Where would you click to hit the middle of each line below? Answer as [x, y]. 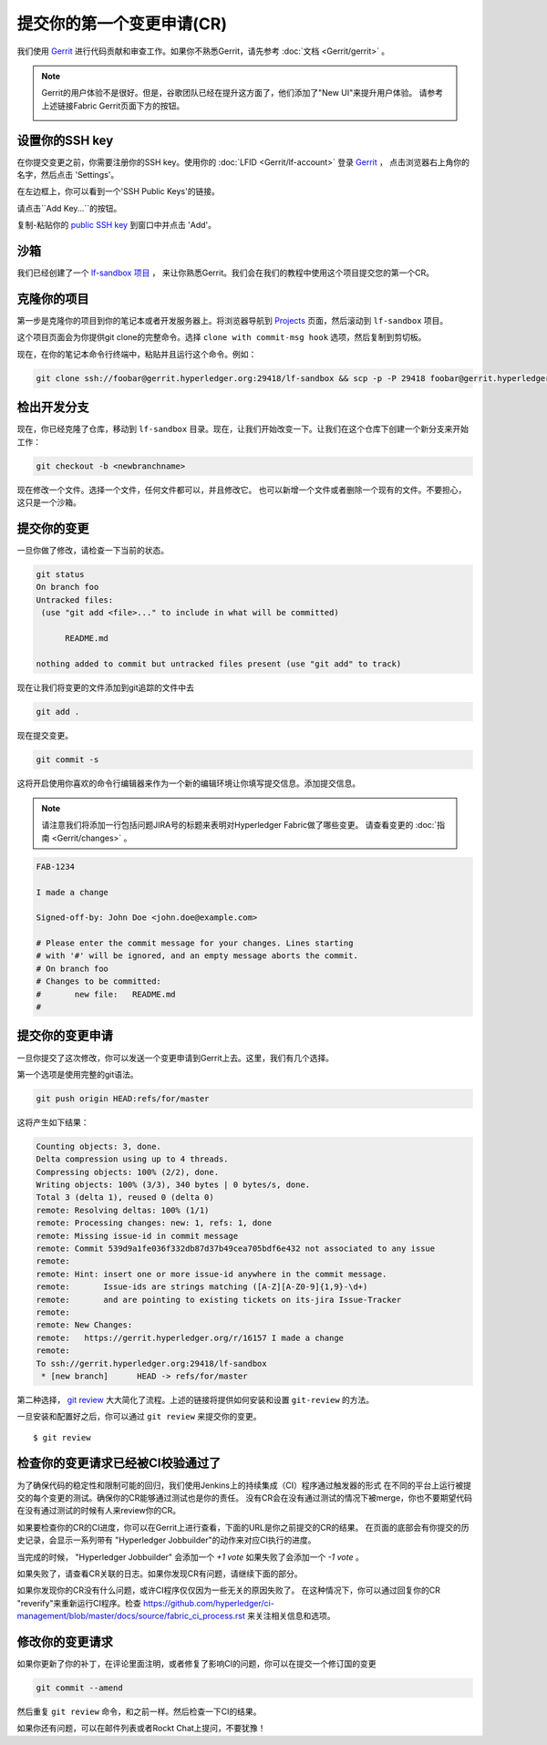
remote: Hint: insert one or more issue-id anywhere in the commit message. [212, 1274]
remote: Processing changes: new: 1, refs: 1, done [154, 1223]
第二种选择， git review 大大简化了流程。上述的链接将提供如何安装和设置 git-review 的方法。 [196, 1399]
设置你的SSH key [65, 140]
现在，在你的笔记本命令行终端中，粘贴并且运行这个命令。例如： [137, 354]
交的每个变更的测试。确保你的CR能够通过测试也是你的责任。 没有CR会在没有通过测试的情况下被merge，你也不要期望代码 [245, 1497]
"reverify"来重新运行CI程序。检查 [79, 1603]
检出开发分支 [53, 407]
